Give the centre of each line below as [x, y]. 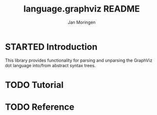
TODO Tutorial [34, 85]
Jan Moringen [82, 22]
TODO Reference [40, 107]
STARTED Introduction [51, 47]
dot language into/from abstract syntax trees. [50, 65]
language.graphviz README [82, 9]
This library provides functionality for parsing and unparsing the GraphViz [79, 60]
